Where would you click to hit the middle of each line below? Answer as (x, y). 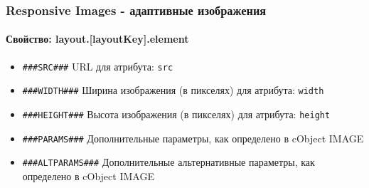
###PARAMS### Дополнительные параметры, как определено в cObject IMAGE (193, 138)
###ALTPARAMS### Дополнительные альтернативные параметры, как (169, 162)
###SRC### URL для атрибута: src (98, 66)
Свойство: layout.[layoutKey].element (97, 39)
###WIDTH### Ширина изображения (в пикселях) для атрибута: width (173, 90)
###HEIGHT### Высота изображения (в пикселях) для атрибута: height (176, 114)
